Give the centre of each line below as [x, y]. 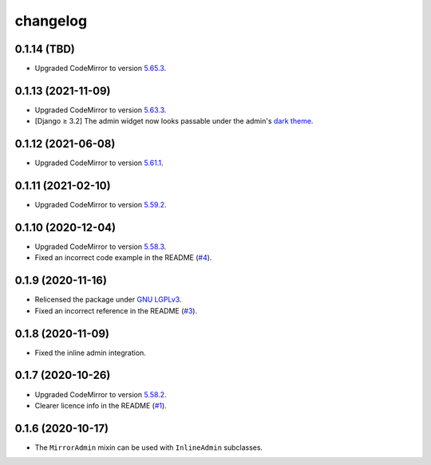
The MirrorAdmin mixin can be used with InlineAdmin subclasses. [149, 447]
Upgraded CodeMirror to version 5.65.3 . [101, 69]
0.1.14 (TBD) [45, 49]
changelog [51, 21]
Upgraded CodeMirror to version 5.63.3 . [101, 110]
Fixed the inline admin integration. [91, 353]
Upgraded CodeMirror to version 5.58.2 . [101, 394]
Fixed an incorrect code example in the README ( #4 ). [123, 258]
